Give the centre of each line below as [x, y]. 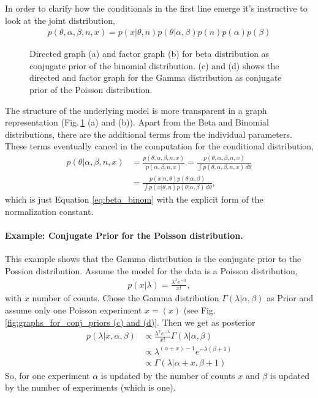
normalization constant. [49, 211]
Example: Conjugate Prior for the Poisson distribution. [124, 235]
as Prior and [290, 298]
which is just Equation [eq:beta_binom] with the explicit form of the [134, 199]
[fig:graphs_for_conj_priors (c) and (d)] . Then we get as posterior [130, 322]
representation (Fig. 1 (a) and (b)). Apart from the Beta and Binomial [137, 122]
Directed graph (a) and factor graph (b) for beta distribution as [150, 54]
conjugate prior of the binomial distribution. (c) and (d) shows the [154, 65]
